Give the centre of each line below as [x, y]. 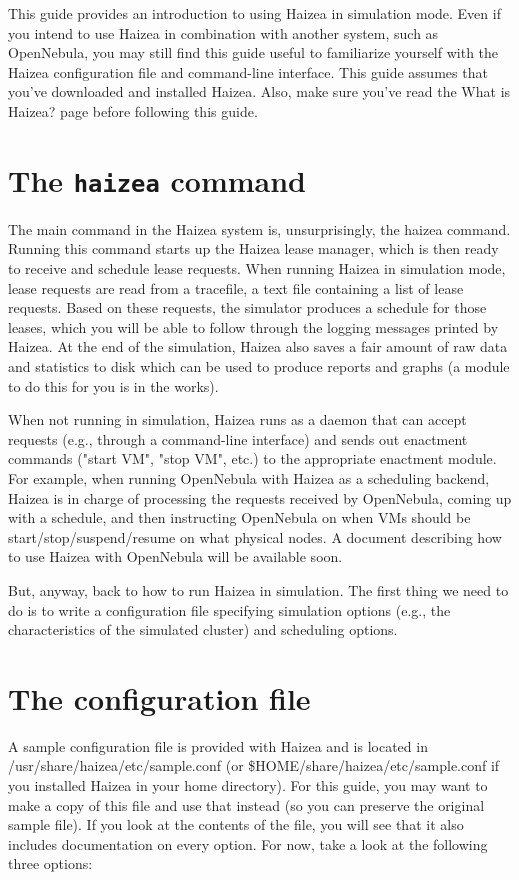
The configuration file [159, 697]
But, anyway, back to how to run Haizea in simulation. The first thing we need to [258, 589]
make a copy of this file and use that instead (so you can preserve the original [246, 804]
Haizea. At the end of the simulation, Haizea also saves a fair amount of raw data [258, 346]
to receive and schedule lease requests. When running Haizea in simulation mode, [257, 268]
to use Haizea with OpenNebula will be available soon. [175, 556]
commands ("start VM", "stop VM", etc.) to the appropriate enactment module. [252, 458]
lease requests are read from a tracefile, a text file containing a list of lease [236, 287]
